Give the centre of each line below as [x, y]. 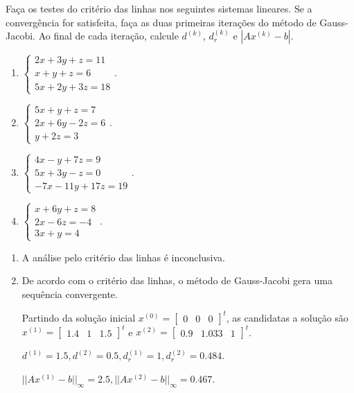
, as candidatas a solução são [287, 317]
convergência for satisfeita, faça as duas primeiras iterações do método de [161, 22]
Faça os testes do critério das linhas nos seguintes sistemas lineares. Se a [159, 8]
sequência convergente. [70, 294]
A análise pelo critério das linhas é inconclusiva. [124, 257]
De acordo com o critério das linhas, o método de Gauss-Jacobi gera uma [177, 280]
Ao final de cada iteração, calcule [108, 36]
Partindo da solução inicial [79, 317]
